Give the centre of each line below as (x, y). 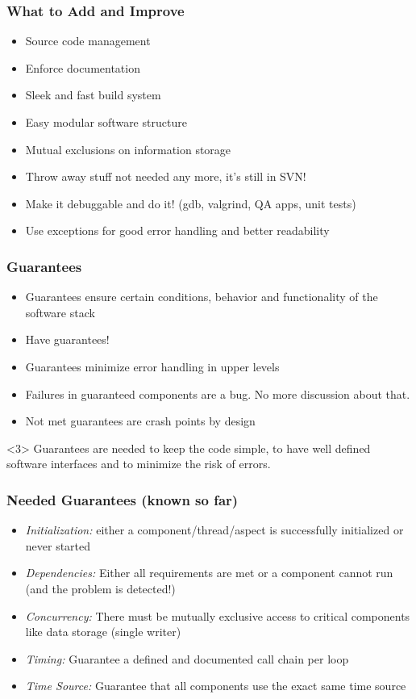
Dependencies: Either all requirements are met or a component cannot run (209, 573)
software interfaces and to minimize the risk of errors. (139, 464)
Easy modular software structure (106, 122)
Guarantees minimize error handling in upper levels (152, 366)
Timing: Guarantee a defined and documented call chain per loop (187, 658)
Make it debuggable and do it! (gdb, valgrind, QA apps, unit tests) (191, 203)
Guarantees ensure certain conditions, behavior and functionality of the (202, 297)
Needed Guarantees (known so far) (123, 499)
